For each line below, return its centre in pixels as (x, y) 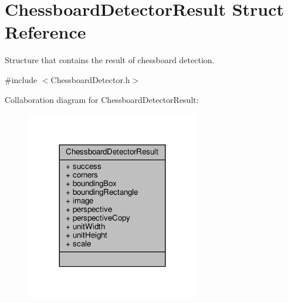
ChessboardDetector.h (90, 79)
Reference (45, 32)
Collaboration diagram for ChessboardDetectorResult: (102, 99)
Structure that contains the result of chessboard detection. (110, 60)
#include (21, 79)
